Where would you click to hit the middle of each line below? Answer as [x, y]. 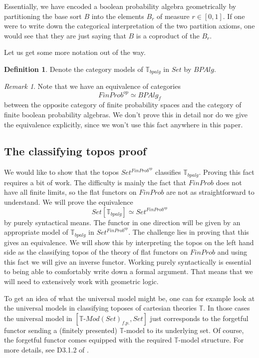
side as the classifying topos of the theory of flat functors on [96, 252]
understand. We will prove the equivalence [69, 201]
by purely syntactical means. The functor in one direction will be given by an [122, 222]
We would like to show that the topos [61, 172]
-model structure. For [211, 340]
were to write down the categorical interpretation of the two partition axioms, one [129, 26]
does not [229, 182]
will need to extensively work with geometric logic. [81, 281]
